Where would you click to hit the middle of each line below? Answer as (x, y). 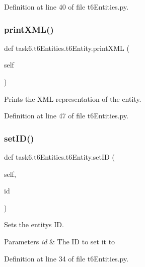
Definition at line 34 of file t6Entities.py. (66, 258)
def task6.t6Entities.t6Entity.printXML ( (67, 48)
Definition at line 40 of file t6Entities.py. (66, 7)
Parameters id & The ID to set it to (60, 241)
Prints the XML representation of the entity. (73, 98)
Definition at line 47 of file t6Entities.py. (66, 116)
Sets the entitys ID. (34, 224)
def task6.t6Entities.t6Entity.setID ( (59, 157)
